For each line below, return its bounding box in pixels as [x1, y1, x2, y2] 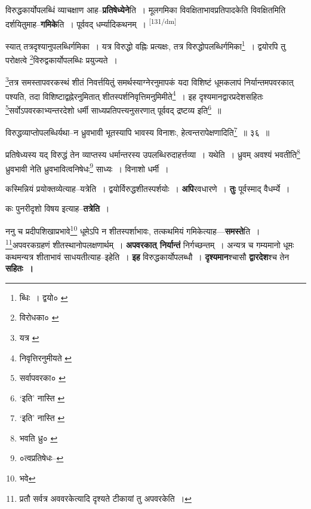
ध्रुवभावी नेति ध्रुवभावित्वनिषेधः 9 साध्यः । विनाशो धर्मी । [5, 160, 169, 175]
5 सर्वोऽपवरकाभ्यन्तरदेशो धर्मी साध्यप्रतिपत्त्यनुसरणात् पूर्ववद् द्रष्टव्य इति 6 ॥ [5, 102, 221, 116]
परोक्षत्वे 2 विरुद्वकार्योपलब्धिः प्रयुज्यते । [5, 52, 118, 66]
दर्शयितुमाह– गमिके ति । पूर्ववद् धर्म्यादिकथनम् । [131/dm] [5, 16, 177, 30]
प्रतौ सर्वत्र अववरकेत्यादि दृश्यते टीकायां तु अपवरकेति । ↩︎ [19, 492, 192, 504]
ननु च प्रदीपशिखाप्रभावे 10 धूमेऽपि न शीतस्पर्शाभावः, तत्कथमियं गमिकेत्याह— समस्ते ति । [5, 223, 260, 237]
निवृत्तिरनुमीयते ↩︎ [19, 351, 72, 364]
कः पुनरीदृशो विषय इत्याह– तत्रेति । [5, 202, 110, 215]
